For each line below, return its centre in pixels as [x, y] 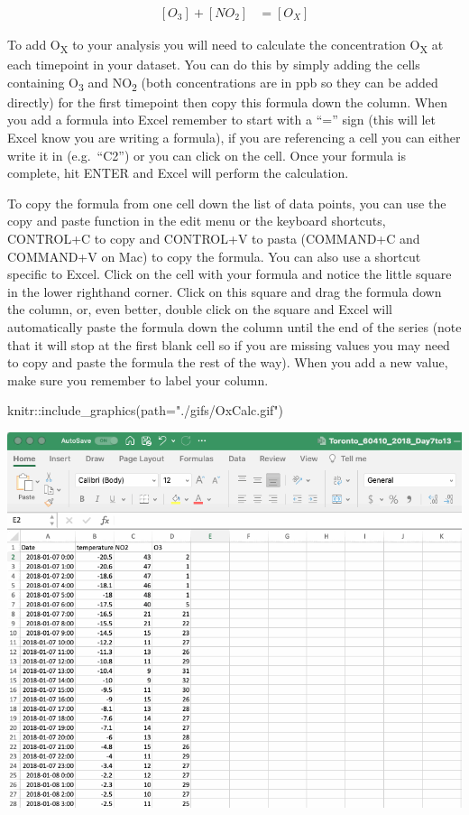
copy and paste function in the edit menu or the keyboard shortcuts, [197, 221]
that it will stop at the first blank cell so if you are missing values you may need [229, 344]
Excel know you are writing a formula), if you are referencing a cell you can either [234, 138]
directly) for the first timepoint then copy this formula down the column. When [228, 102]
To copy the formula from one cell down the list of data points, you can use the [227, 203]
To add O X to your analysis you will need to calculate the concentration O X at [225, 46]
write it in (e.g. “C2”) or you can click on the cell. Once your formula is [207, 155]
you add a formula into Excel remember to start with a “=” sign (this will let [222, 120]
